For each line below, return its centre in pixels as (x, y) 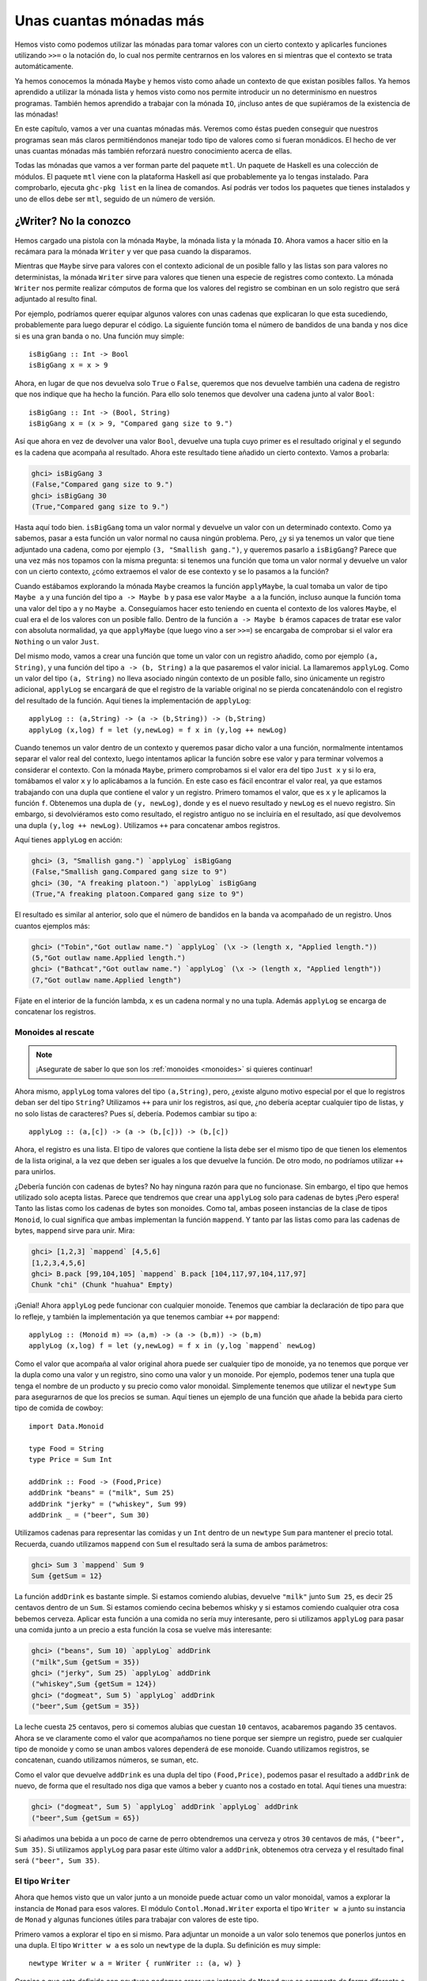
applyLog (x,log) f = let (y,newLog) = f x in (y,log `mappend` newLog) (172, 1346)
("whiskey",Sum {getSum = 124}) (94, 1684)
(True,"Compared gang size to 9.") (100, 506)
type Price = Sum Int (70, 1459)
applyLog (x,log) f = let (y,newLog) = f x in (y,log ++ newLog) (158, 730)
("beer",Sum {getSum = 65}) (85, 1818)
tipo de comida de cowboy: (59, 1408)
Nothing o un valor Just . (57, 641)
